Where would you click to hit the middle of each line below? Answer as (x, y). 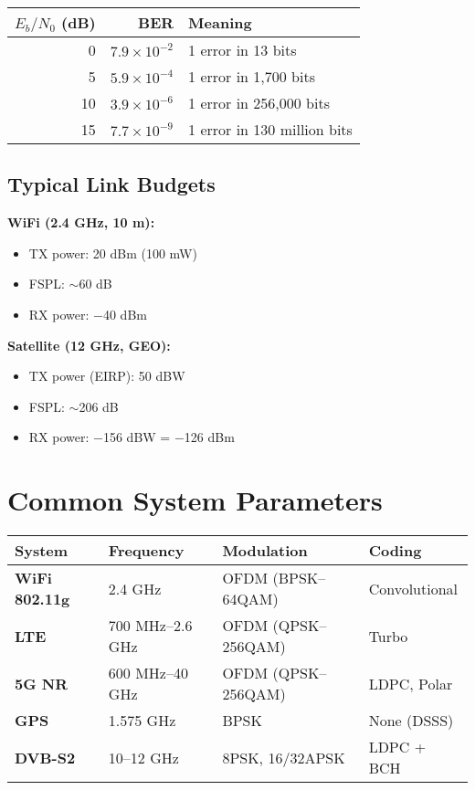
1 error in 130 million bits (270, 129)
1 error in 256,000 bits (259, 103)
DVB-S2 (45, 757)
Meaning (220, 22)
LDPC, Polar (411, 683)
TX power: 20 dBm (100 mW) (113, 253)
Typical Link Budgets (111, 184)
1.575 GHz (142, 721)
